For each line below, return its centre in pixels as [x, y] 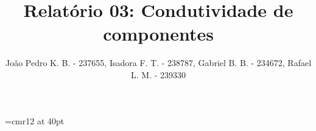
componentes [158, 34]
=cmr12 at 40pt [35, 120]
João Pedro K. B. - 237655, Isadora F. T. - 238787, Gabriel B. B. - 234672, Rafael [158, 63]
